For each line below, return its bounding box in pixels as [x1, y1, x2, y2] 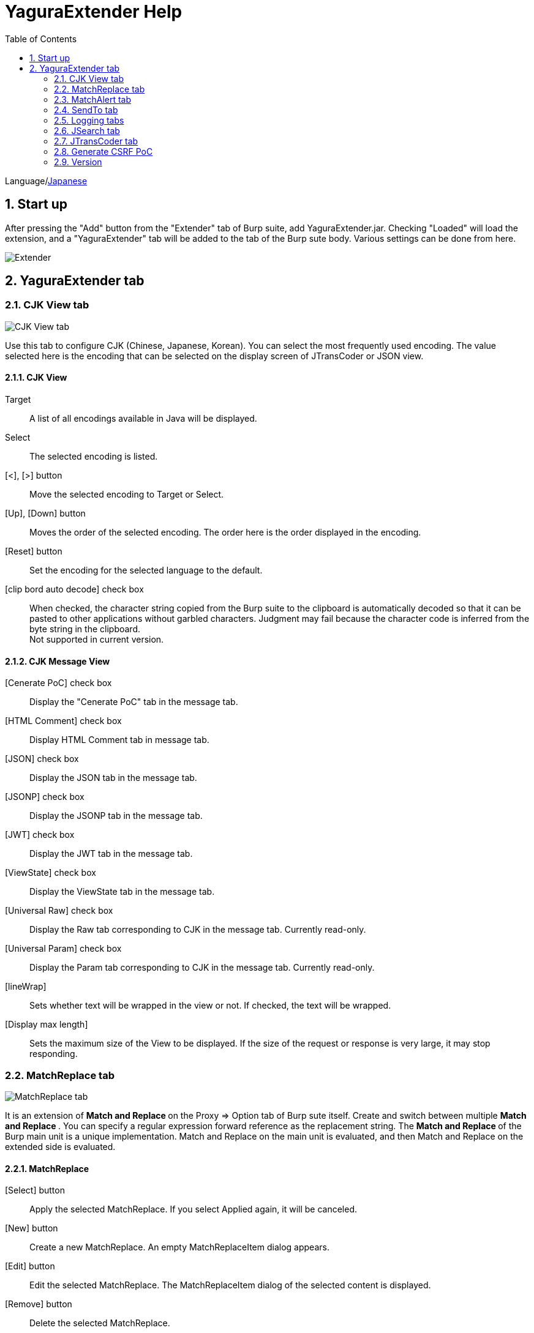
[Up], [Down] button [5, 508, 86, 519]
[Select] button [5, 1185, 65, 1196]
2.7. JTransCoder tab [54, 135, 138, 146]
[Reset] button [5, 546, 62, 557]
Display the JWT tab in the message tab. [29, 848, 193, 859]
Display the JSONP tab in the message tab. [29, 810, 203, 821]
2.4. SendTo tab [54, 104, 118, 115]
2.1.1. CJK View [5, 372, 67, 383]
